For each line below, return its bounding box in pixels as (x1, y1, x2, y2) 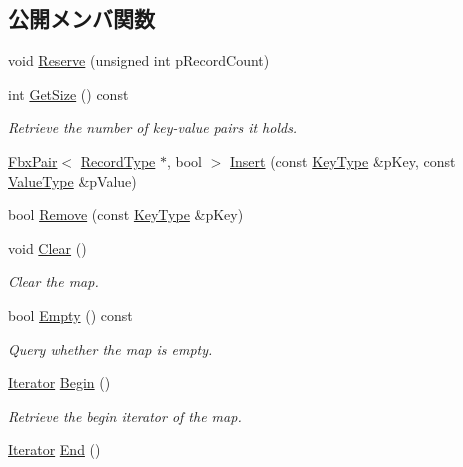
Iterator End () (8, 439, 101, 460)
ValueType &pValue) (8, 170, 137, 191)
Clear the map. (8, 271, 99, 292)
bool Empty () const (8, 304, 133, 325)
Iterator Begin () (8, 372, 111, 393)
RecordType (80, 150, 156, 171)
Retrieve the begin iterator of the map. (8, 405, 242, 426)
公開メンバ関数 (8, 3, 155, 34)
